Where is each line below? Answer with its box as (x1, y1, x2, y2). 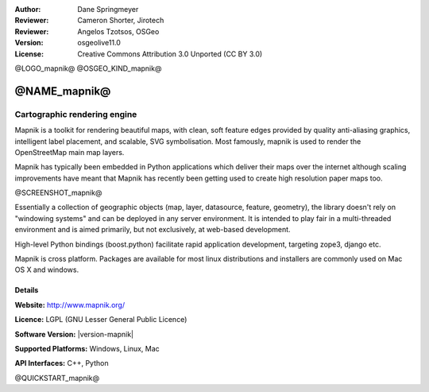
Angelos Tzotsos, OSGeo (77, 26, 160, 36)
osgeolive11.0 (77, 38, 121, 48)
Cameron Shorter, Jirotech (77, 16, 164, 25)
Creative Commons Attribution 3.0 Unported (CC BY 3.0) (77, 49, 263, 59)
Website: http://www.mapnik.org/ (14, 300, 126, 309)
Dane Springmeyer (77, 5, 139, 14)
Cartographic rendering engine (14, 108, 137, 119)
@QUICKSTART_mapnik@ (14, 373, 99, 382)
